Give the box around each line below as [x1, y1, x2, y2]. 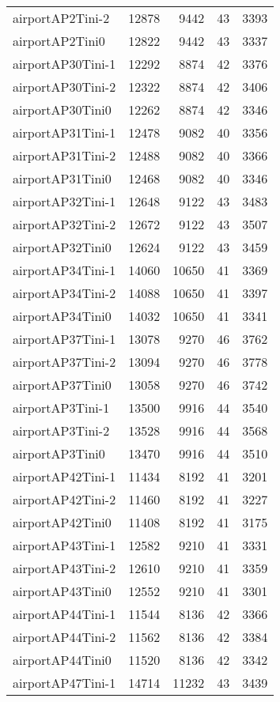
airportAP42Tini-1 [13, 467, 116, 485]
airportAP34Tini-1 [13, 261, 116, 279]
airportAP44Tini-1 [13, 605, 116, 623]
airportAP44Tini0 [13, 651, 112, 669]
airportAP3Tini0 [13, 444, 105, 462]
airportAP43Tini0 [13, 582, 112, 600]
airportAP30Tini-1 [13, 55, 116, 73]
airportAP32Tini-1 [13, 192, 116, 210]
